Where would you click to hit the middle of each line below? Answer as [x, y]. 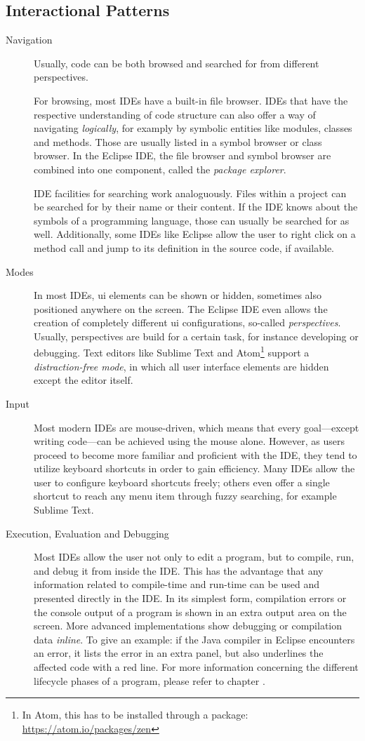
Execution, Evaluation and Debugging [87, 533]
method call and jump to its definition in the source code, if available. [184, 247]
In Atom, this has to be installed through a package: [135, 715]
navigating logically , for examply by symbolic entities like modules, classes [193, 128]
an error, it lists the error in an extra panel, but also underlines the [179, 653]
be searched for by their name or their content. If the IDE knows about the [196, 207]
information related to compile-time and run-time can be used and [177, 584]
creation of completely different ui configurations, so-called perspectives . [187, 322]
